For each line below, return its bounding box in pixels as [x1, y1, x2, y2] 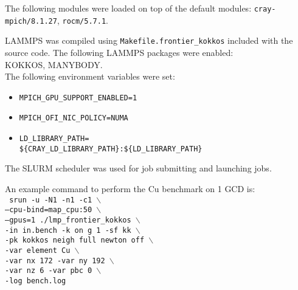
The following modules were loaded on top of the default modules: [5, 2, 252, 14]
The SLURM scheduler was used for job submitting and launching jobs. [5, 162, 272, 174]
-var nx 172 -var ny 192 [5, 256, 105, 265]
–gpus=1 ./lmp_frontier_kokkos [5, 215, 131, 224]
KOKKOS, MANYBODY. [5, 58, 103, 71]
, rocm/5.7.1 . [57, 13, 108, 26]
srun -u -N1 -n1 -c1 [9, 195, 92, 204]
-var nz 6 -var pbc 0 [5, 266, 92, 275]
